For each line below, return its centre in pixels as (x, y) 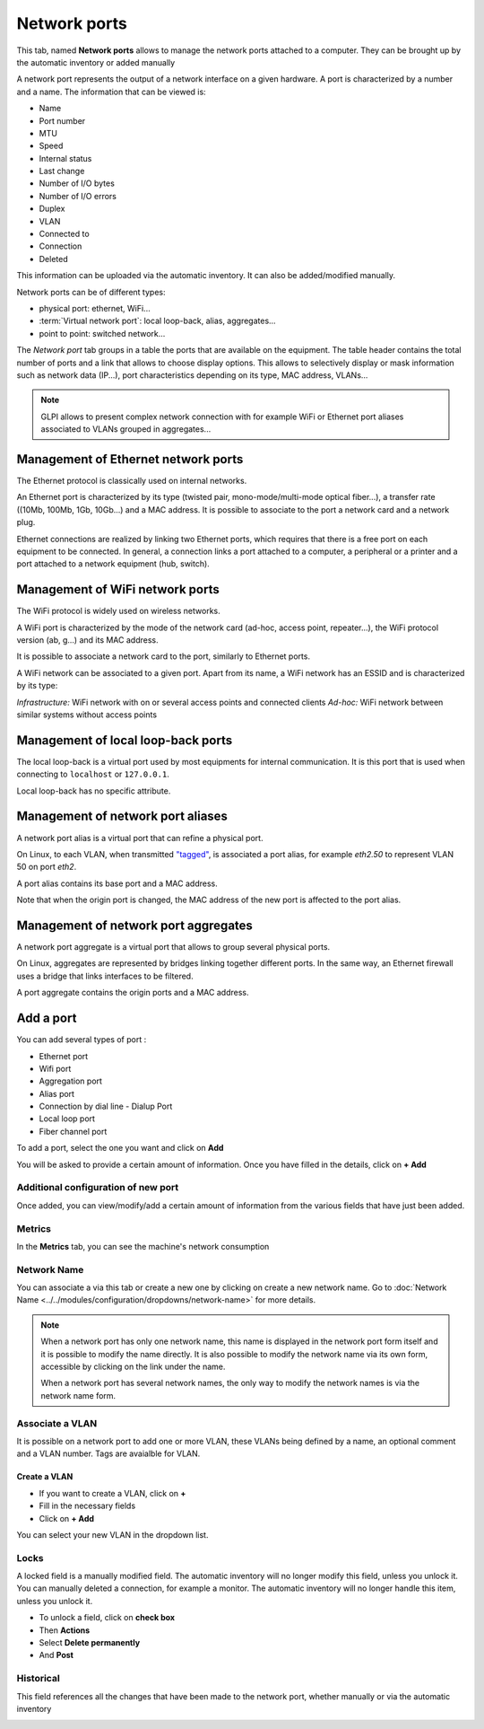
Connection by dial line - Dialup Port (106, 1106)
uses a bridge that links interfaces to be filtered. (105, 976)
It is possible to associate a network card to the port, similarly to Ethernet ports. (164, 656)
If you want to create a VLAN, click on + (112, 1493)
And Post (56, 1655)
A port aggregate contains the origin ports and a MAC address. (133, 993)
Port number (62, 120)
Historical (38, 1679)
